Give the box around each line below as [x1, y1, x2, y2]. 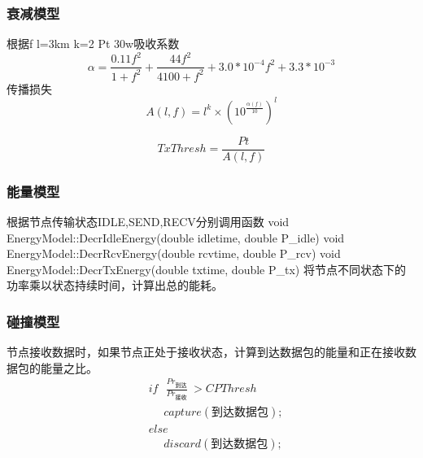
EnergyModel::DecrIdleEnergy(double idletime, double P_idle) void [7, 229, 345, 246]
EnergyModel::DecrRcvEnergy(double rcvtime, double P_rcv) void [7, 245, 341, 262]
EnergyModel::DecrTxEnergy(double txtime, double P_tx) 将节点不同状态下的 [7, 260, 406, 277]
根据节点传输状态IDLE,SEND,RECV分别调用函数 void [7, 213, 290, 230]
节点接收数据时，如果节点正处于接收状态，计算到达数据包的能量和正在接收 [7, 343, 405, 360]
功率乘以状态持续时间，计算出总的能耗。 [7, 277, 223, 294]
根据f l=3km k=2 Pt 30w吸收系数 [7, 35, 180, 52]
